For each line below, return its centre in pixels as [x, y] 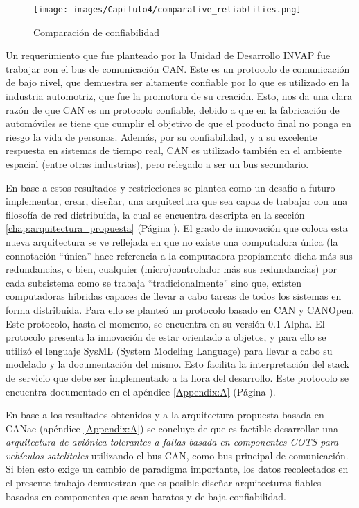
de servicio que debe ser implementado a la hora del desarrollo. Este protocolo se [177, 377]
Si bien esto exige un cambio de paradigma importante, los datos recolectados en [177, 469]
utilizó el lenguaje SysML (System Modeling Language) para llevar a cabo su [169, 350]
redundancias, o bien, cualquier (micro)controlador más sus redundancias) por [171, 269]
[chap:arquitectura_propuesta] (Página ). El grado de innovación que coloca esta [177, 228]
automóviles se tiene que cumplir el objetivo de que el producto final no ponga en [178, 123]
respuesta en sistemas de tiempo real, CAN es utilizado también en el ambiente [174, 150]
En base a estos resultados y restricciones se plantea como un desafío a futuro [170, 187]
